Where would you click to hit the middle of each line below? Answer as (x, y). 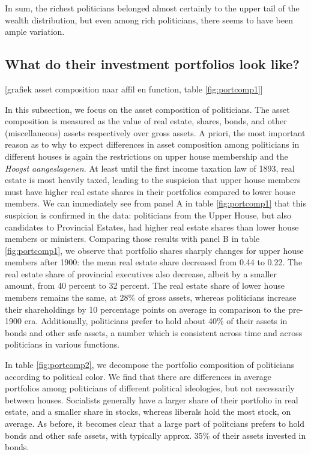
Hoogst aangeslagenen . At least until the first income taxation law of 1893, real (150, 168)
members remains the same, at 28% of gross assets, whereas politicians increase (151, 297)
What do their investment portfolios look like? (152, 64)
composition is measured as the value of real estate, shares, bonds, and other (146, 121)
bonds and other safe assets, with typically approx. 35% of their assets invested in (155, 435)
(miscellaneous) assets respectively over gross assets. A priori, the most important (155, 132)
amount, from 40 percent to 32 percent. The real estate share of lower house (145, 285)
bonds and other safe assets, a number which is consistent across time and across (154, 332)
